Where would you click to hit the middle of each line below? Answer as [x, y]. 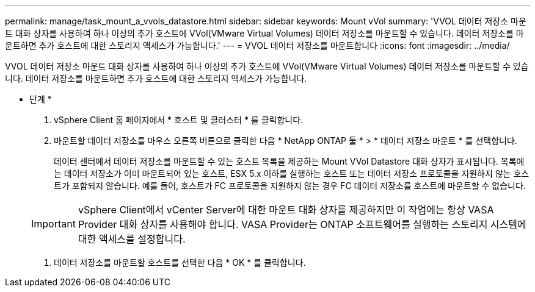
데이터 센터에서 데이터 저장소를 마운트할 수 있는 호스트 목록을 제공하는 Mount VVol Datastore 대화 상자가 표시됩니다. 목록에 [289, 161]
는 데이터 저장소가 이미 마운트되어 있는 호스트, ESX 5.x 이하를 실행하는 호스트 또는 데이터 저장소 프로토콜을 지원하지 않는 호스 [292, 173]
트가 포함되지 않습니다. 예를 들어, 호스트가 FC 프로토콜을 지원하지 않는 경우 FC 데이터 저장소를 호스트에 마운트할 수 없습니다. [290, 186]
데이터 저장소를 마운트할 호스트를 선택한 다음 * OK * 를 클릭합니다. [180, 262]
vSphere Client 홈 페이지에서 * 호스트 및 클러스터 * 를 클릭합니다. [179, 120]
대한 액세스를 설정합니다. [132, 239]
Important [53, 224]
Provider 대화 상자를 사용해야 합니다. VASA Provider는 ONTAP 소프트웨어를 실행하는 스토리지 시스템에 [302, 224]
